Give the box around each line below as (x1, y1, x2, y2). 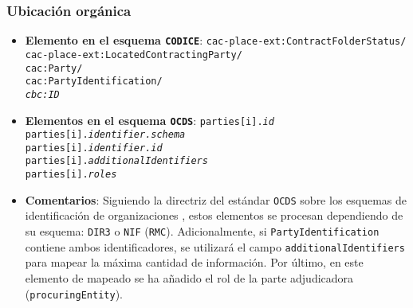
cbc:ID (25, 88, 60, 100)
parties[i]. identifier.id (25, 142, 163, 154)
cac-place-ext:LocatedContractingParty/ (25, 49, 242, 60)
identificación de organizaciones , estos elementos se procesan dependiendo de (25, 207, 403, 224)
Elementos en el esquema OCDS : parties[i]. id (25, 111, 274, 128)
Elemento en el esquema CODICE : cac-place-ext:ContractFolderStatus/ (25, 32, 407, 49)
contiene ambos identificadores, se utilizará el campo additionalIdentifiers (25, 238, 405, 255)
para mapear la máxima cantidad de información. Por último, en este (25, 254, 364, 271)
